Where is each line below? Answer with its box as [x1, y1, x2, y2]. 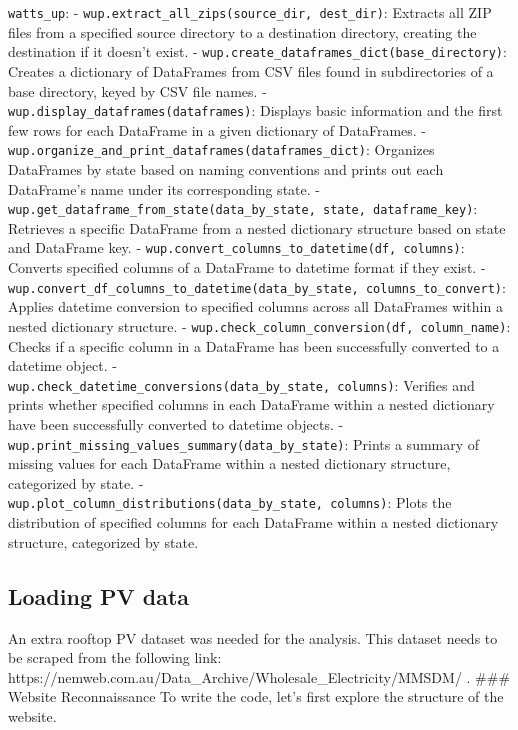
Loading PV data [8, 580, 190, 611]
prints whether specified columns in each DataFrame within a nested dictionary [8, 394, 495, 415]
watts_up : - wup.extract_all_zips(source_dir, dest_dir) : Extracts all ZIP [8, 2, 492, 22]
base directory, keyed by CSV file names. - [8, 80, 267, 101]
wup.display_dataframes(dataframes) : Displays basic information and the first [8, 100, 503, 121]
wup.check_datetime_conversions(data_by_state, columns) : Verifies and [8, 374, 475, 395]
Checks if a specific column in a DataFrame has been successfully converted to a [8, 335, 500, 356]
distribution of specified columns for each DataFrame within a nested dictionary [8, 512, 499, 533]
